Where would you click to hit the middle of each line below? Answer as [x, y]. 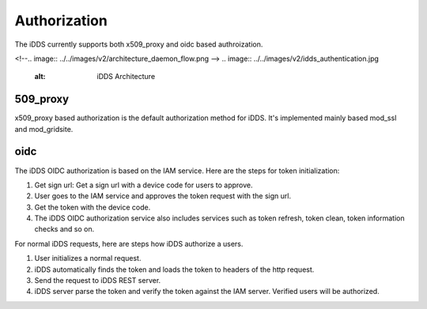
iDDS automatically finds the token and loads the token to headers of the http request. [174, 269]
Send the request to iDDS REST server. [98, 281]
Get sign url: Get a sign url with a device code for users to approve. [144, 185]
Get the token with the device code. [93, 207]
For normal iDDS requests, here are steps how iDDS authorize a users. [129, 243]
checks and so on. [64, 229]
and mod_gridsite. [44, 129]
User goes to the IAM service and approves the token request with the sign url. [163, 196]
